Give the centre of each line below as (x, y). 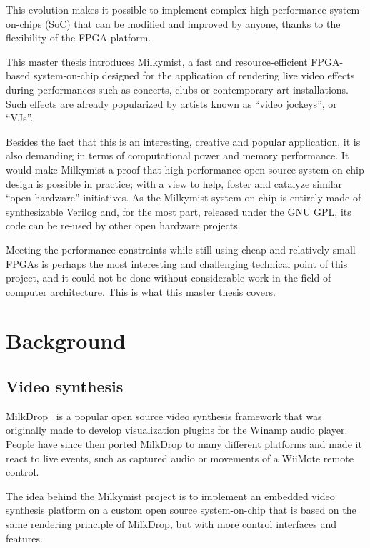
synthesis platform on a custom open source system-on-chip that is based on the (181, 510)
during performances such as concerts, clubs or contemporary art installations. (177, 89)
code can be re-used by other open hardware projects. (123, 225)
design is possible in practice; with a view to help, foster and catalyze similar (174, 183)
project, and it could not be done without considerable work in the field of (169, 278)
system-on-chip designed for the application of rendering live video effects (194, 75)
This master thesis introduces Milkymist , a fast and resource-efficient (157, 61)
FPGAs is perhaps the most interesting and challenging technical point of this (177, 263)
